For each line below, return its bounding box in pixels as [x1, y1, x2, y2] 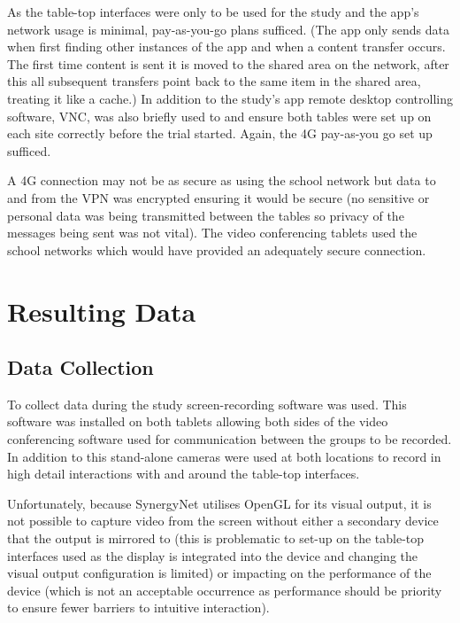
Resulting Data [7, 292, 196, 329]
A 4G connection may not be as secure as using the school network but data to [7, 171, 436, 190]
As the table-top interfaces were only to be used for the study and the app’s [7, 3, 419, 20]
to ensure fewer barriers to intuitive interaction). [7, 598, 270, 617]
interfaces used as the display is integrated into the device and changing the [7, 546, 418, 565]
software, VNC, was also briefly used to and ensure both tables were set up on [7, 106, 432, 125]
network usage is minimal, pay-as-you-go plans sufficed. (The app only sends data [7, 19, 449, 38]
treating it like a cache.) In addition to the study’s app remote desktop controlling [7, 89, 453, 107]
